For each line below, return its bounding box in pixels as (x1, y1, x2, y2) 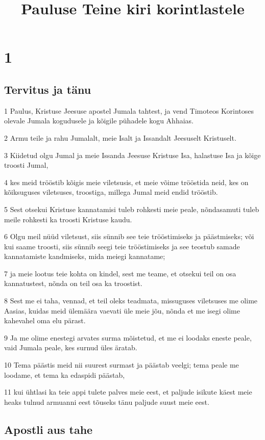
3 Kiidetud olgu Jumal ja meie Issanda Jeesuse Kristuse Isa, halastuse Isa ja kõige (4, 149, 261, 160)
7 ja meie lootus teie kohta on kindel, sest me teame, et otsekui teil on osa (4, 268, 236, 278)
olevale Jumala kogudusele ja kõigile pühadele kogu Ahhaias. (4, 115, 194, 126)
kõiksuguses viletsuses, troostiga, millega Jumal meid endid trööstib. (4, 187, 218, 197)
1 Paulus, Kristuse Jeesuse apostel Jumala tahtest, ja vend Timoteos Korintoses (4, 105, 254, 116)
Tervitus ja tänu (4, 81, 91, 97)
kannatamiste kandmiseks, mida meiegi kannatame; (4, 251, 165, 262)
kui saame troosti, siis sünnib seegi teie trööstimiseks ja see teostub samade (4, 241, 240, 251)
